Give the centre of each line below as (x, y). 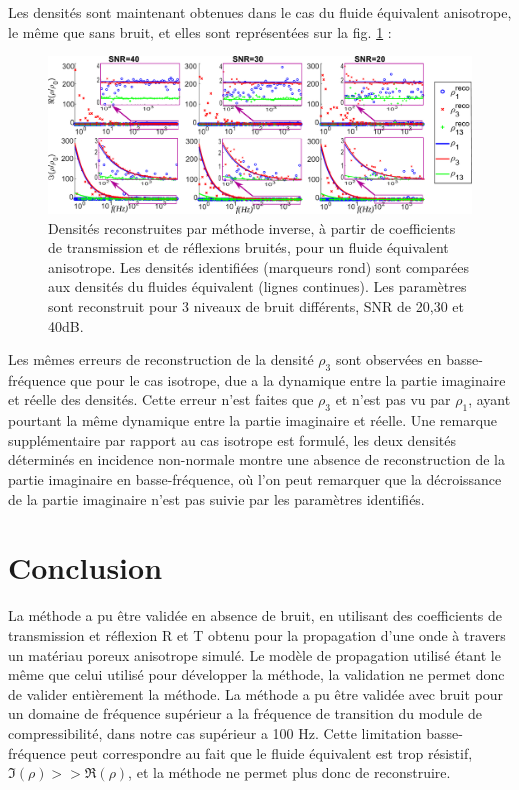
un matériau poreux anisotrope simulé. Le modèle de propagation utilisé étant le (254, 654)
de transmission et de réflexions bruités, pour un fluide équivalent (248, 247)
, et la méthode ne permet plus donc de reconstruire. (289, 772)
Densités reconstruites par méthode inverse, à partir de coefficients (252, 227)
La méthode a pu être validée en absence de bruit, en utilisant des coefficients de (255, 615)
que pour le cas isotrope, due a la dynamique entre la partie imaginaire (288, 379)
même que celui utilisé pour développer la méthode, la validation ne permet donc (256, 674)
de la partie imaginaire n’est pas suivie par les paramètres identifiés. (216, 498)
